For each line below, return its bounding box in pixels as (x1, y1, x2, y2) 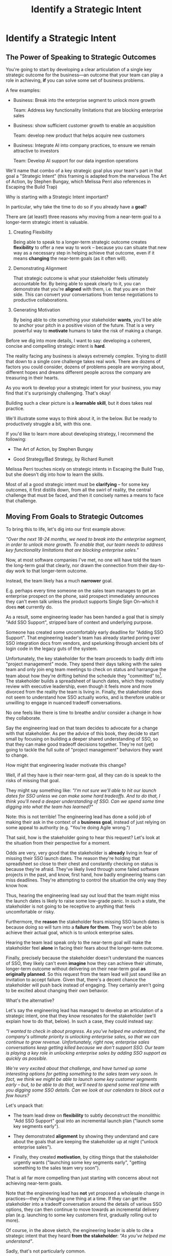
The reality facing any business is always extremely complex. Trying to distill (6, 353, 167, 359)
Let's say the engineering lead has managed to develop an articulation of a (6, 1008, 163, 1014)
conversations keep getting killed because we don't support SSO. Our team (6, 1044, 165, 1051)
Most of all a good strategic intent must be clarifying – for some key (6, 482, 150, 487)
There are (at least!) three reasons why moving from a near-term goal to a (6, 214, 161, 220)
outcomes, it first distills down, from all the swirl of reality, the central (6, 487, 151, 493)
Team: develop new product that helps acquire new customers (13, 132, 145, 138)
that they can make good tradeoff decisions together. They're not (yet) (6, 741, 155, 747)
